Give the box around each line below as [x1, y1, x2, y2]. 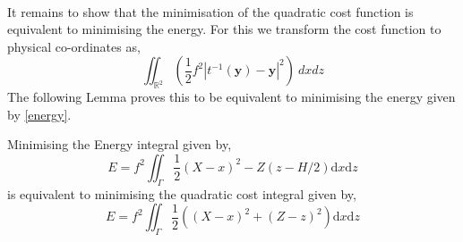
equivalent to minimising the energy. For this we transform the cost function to [7, 20, 442, 38]
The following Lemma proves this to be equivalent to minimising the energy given [7, 88, 456, 106]
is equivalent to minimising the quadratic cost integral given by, [7, 184, 356, 203]
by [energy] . [7, 104, 72, 123]
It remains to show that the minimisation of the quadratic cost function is [7, 2, 414, 21]
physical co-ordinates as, [7, 37, 141, 55]
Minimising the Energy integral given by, [7, 135, 232, 154]
